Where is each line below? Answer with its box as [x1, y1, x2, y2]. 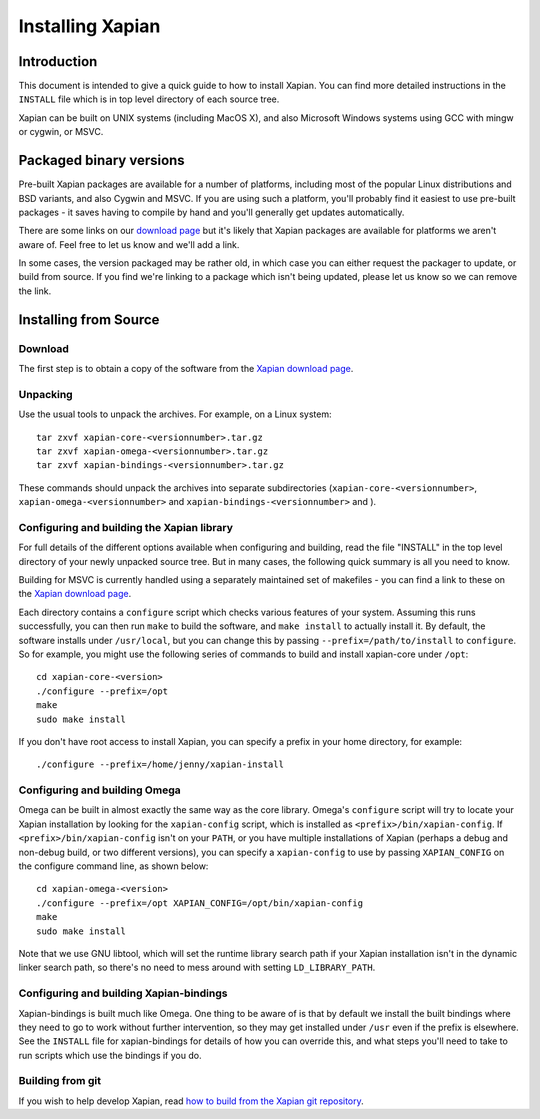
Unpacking [18, 387, 74, 401]
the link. [18, 285, 52, 297]
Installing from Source [18, 311, 160, 328]
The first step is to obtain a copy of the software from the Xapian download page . [18, 363, 354, 375]
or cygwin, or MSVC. [18, 126, 104, 138]
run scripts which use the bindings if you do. [18, 1049, 202, 1061]
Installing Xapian [18, 15, 161, 37]
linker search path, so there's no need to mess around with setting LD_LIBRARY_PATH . [18, 961, 376, 974]
